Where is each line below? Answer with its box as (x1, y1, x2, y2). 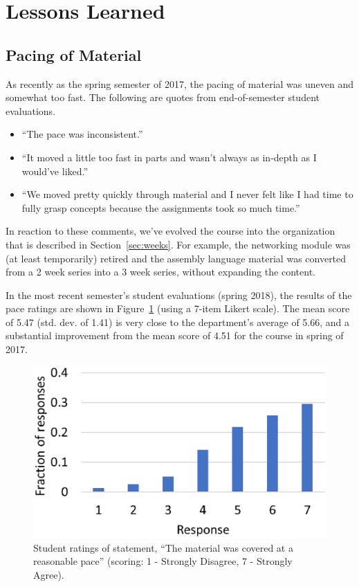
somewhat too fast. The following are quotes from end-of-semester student (6, 90, 320, 105)
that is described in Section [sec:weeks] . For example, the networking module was (6, 237, 351, 251)
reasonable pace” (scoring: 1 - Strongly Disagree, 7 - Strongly (33, 554, 293, 568)
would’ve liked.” (21, 163, 89, 178)
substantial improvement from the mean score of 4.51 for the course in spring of (6, 328, 344, 343)
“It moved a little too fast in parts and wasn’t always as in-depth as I (21, 150, 317, 164)
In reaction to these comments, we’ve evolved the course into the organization (6, 224, 335, 238)
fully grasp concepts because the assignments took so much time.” (21, 200, 300, 215)
